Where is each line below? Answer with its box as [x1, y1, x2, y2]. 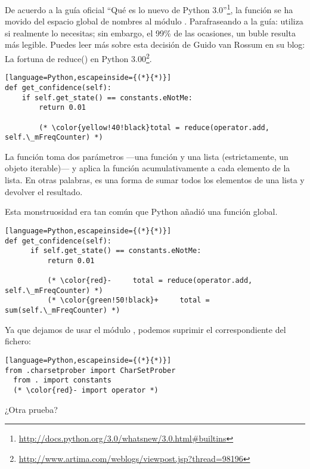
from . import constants [13, 376, 111, 385]
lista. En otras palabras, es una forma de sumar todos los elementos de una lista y [5, 174, 305, 186]
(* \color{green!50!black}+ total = [47, 296, 210, 305]
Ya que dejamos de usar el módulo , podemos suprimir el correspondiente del [5, 323, 286, 335]
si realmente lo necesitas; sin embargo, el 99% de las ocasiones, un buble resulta [5, 26, 296, 39]
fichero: [5, 335, 31, 347]
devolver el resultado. [5, 185, 83, 198]
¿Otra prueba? [5, 403, 58, 415]
